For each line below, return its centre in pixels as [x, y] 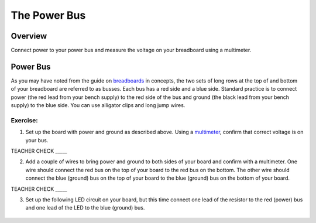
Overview [29, 36]
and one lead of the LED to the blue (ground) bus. [85, 208]
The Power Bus [48, 15]
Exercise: [24, 120]
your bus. [37, 140]
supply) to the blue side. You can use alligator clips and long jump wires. [98, 105]
